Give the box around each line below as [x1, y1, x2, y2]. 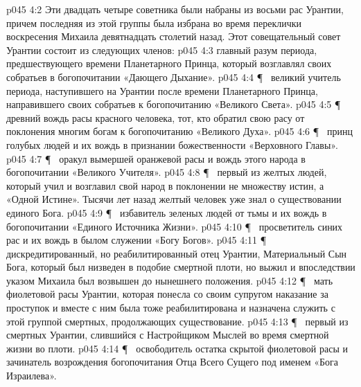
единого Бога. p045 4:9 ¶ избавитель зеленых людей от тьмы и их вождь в [6, 205, 327, 219]
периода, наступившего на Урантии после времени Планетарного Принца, [6, 83, 318, 98]
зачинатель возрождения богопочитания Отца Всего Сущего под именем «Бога [6, 354, 339, 369]
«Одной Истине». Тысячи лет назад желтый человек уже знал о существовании [6, 192, 342, 206]
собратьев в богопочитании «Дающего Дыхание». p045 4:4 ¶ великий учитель [6, 69, 341, 84]
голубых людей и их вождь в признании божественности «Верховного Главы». [6, 137, 338, 152]
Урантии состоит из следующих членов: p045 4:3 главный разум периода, [6, 42, 317, 57]
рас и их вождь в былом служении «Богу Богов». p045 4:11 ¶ [6, 233, 267, 247]
